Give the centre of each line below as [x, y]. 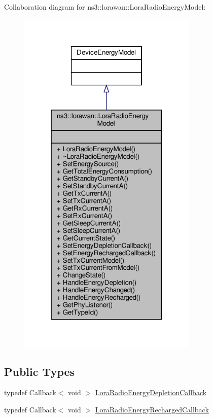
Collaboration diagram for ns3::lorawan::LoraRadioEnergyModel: [105, 7]
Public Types [40, 371]
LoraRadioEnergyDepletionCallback [151, 392]
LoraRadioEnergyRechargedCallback [152, 410]
